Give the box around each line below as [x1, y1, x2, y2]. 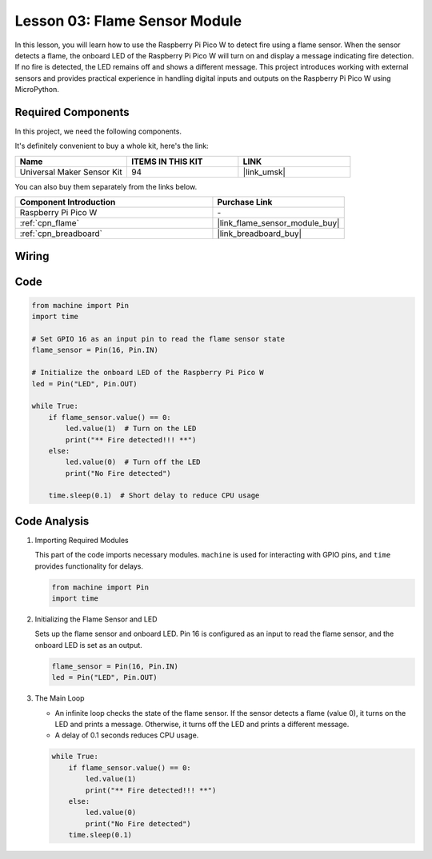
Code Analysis [14, 514, 90, 528]
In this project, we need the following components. [14, 126, 182, 136]
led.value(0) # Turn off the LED [65, 457, 201, 467]
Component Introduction [19, 197, 116, 208]
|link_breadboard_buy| [217, 228, 302, 239]
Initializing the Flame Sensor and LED [34, 614, 158, 624]
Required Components [14, 105, 130, 119]
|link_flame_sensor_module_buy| [217, 218, 340, 229]
